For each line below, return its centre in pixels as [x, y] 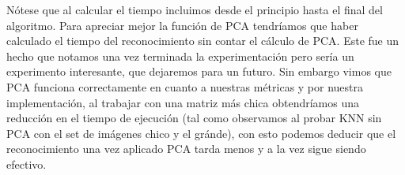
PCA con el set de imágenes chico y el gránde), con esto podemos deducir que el [201, 133]
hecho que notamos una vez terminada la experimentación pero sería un [180, 56]
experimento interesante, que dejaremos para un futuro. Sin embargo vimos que [199, 71]
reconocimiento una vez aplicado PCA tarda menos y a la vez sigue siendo [186, 149]
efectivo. [26, 164]
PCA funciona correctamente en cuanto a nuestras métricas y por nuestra [185, 86]
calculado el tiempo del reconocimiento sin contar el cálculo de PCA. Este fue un [203, 41]
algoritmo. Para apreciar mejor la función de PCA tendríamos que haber [182, 25]
